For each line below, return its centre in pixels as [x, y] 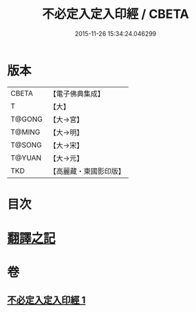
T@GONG [26, 119]
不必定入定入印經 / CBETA [116, 14]
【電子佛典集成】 [77, 94]
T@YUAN [26, 158]
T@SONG [26, 145]
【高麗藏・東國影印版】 [87, 171]
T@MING [25, 132]
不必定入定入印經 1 [46, 300]
